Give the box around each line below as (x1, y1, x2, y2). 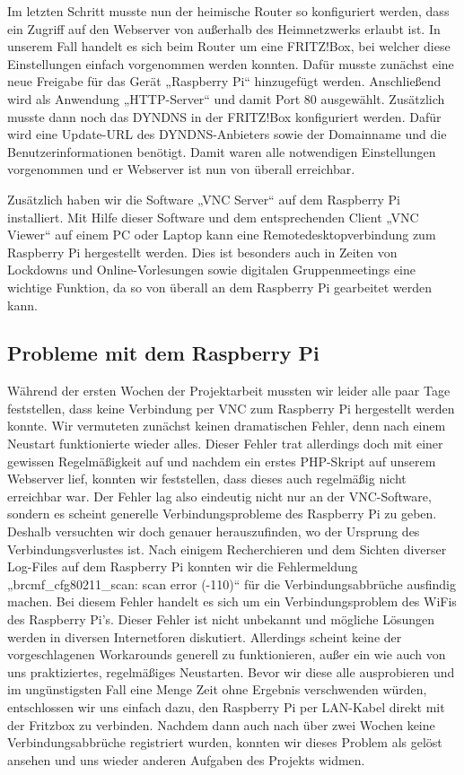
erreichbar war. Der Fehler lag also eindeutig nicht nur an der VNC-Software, (7, 486, 432, 505)
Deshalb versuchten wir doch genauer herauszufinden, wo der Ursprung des (7, 522, 420, 541)
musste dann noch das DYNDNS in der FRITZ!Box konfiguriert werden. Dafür (7, 107, 442, 126)
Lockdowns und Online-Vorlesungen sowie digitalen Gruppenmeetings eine (7, 260, 416, 279)
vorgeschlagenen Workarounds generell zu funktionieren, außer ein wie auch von (7, 645, 446, 664)
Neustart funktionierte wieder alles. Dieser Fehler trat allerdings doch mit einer (7, 434, 443, 453)
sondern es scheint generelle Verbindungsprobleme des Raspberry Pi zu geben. (7, 504, 437, 523)
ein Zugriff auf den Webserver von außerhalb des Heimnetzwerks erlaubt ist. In (7, 19, 441, 38)
